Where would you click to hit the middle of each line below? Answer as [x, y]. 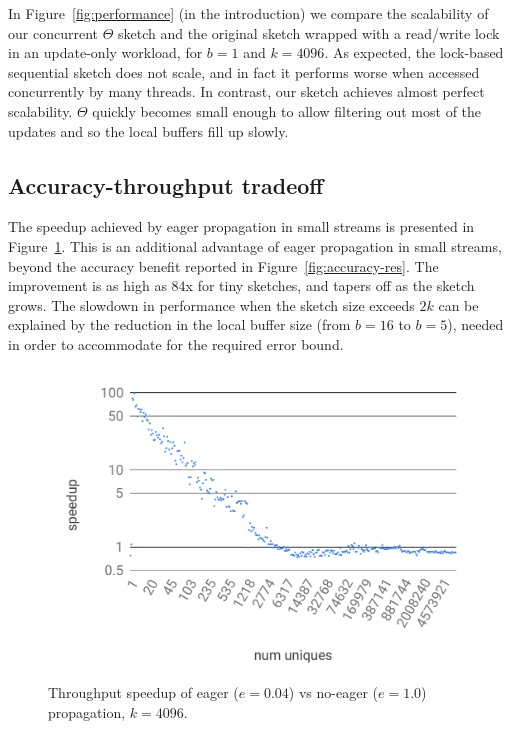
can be [458, 304]
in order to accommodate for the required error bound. [176, 343]
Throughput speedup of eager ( [143, 692]
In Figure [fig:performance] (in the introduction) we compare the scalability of [248, 13]
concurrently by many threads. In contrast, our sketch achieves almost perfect [246, 91]
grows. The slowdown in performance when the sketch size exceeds [211, 304]
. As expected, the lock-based [414, 52]
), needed [475, 324]
